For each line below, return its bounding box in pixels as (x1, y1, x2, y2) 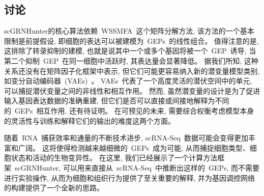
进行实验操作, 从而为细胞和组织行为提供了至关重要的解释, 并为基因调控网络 (4, 172, 255, 183)
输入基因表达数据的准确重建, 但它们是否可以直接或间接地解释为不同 (4, 95, 229, 106)
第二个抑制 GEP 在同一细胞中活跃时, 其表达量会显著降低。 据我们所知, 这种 (4, 55, 258, 66)
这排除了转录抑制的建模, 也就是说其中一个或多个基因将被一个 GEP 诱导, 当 (4, 45, 256, 56)
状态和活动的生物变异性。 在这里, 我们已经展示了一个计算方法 (11, 152, 218, 163)
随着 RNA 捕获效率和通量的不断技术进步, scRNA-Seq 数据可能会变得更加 (4, 132, 248, 143)
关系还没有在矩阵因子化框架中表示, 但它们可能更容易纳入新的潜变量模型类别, (4, 65, 260, 76)
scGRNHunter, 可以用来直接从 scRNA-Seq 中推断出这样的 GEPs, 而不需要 (14, 162, 260, 173)
